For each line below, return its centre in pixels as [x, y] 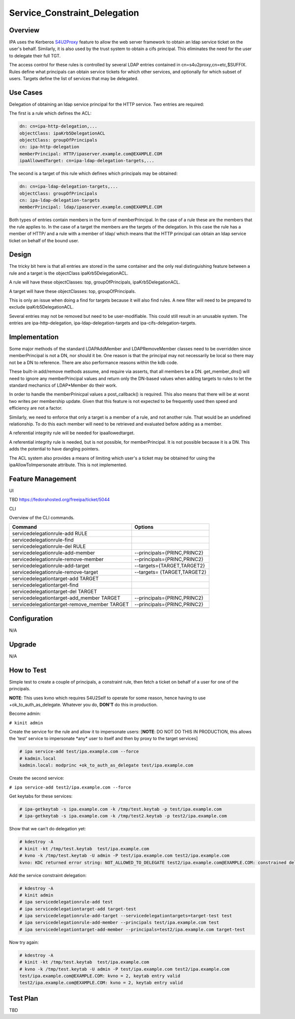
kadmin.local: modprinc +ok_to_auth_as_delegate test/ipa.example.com [106, 765]
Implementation [34, 337]
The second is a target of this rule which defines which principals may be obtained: [93, 173]
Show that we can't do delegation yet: [47, 829]
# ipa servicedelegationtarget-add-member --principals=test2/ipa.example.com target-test [132, 929]
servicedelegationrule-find [43, 540]
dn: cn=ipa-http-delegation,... [59, 126]
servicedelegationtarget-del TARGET [55, 592]
